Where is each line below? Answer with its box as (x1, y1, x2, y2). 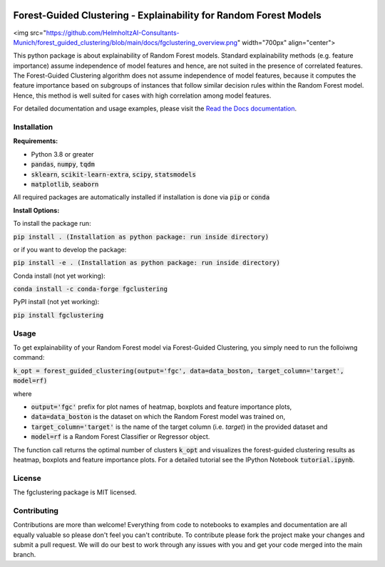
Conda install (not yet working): (13, 271, 106, 280)
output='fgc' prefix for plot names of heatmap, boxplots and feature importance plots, (31, 402, 292, 411)
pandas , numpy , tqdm (31, 160, 96, 169)
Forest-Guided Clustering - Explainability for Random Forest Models (13, 9, 322, 21)
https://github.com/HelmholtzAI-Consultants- (46, 28, 180, 37)
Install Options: (13, 206, 60, 214)
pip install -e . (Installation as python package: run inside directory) (13, 259, 281, 267)
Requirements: (13, 137, 58, 145)
